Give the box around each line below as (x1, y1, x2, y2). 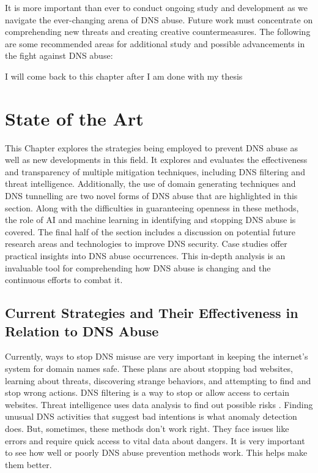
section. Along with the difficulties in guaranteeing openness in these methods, (5, 201, 299, 214)
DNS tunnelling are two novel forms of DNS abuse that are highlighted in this (5, 189, 298, 202)
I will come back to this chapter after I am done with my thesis (5, 69, 243, 82)
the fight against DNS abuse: (5, 49, 113, 62)
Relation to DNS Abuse (5, 321, 159, 340)
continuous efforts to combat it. (5, 273, 123, 286)
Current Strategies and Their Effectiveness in (5, 303, 298, 322)
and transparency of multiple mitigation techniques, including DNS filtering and (5, 165, 305, 178)
